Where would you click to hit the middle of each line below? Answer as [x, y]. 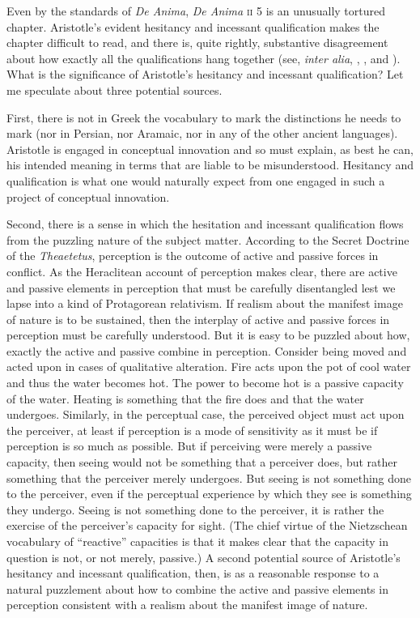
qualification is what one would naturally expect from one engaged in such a [196, 180]
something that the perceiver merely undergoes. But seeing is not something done [209, 477]
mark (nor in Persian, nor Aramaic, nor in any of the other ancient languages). [202, 133]
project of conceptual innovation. [88, 196]
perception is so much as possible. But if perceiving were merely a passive [189, 446]
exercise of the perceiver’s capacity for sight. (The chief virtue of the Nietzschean [207, 525]
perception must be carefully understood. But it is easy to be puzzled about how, [208, 335]
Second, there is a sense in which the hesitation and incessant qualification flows [205, 224]
